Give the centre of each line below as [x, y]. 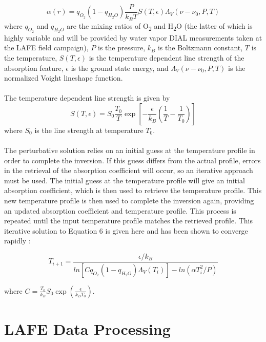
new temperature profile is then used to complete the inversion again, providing [129, 201]
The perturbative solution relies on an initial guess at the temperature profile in [130, 150]
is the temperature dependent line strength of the [167, 57]
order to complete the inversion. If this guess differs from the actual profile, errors [132, 160]
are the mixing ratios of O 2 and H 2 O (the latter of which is [160, 26]
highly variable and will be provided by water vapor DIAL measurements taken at [133, 37]
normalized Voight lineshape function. [64, 78]
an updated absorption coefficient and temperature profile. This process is [120, 210]
